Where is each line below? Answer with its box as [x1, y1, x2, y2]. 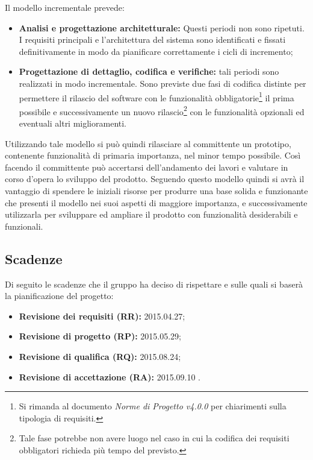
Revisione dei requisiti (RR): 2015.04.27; [19, 309, 185, 322]
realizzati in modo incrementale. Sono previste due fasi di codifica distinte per [19, 77, 306, 89]
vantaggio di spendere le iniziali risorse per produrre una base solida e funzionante [5, 184, 308, 197]
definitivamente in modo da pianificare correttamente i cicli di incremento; [19, 45, 293, 57]
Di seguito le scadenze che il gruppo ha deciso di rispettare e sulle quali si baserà [5, 277, 303, 290]
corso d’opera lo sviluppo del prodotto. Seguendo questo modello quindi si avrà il [5, 172, 305, 185]
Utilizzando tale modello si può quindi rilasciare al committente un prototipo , [5, 137, 291, 150]
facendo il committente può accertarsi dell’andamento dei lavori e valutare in [5, 160, 288, 173]
